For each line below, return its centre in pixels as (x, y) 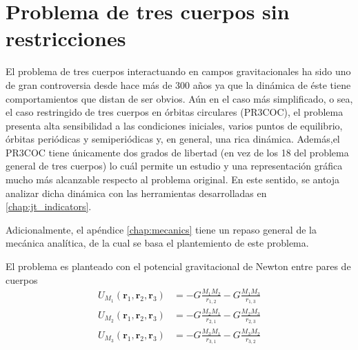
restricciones (66, 38)
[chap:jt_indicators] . (49, 206)
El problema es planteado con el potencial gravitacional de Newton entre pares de (178, 266)
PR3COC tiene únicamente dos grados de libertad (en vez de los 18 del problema (177, 152)
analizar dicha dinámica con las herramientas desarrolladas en (136, 193)
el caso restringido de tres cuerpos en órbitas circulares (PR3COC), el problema (175, 112)
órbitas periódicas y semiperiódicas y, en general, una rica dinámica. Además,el (173, 139)
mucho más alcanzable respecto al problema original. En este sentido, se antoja (173, 179)
